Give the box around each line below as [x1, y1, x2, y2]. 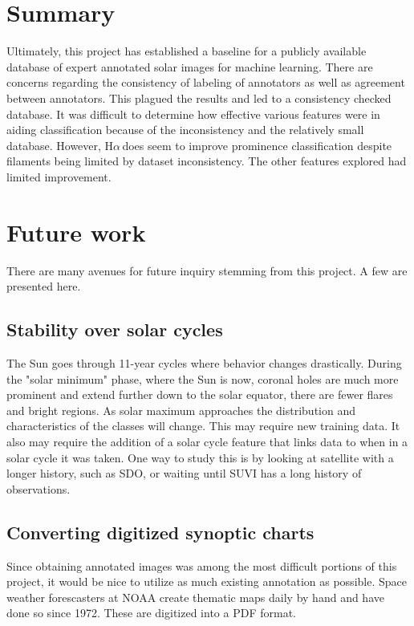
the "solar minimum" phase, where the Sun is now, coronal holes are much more [6, 370, 399, 387]
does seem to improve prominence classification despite [122, 136, 392, 153]
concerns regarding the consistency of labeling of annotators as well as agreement [6, 74, 405, 91]
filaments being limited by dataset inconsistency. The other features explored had [6, 152, 407, 169]
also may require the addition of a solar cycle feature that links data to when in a [6, 433, 408, 449]
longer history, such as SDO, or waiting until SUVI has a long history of [6, 465, 362, 482]
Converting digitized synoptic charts [6, 519, 315, 544]
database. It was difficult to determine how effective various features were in [6, 105, 380, 122]
